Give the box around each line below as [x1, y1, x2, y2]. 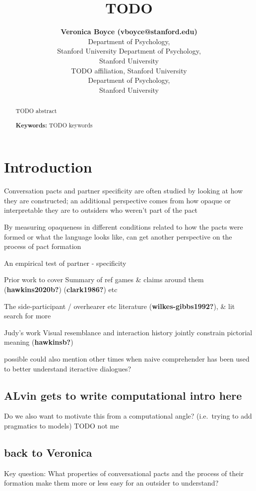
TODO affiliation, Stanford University [71, 65, 187, 75]
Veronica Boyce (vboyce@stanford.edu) [61, 26, 197, 37]
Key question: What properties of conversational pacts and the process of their [4, 468, 244, 478]
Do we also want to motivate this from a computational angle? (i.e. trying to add [4, 411, 252, 421]
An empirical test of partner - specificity [4, 257, 127, 268]
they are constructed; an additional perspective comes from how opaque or [4, 195, 231, 205]
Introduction [4, 157, 92, 177]
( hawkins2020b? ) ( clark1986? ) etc [4, 284, 118, 294]
